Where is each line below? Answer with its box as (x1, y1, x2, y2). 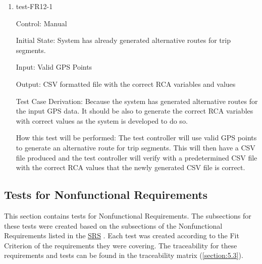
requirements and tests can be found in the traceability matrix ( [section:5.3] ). (4, 250, 243, 260)
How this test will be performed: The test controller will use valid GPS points (16, 132, 257, 143)
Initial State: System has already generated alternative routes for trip (16, 35, 231, 45)
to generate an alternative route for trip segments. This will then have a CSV (16, 142, 255, 152)
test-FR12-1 (16, 1, 53, 11)
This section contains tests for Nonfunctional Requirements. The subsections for (4, 210, 251, 221)
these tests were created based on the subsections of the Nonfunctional (4, 220, 223, 231)
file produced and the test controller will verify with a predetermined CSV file (16, 152, 257, 163)
